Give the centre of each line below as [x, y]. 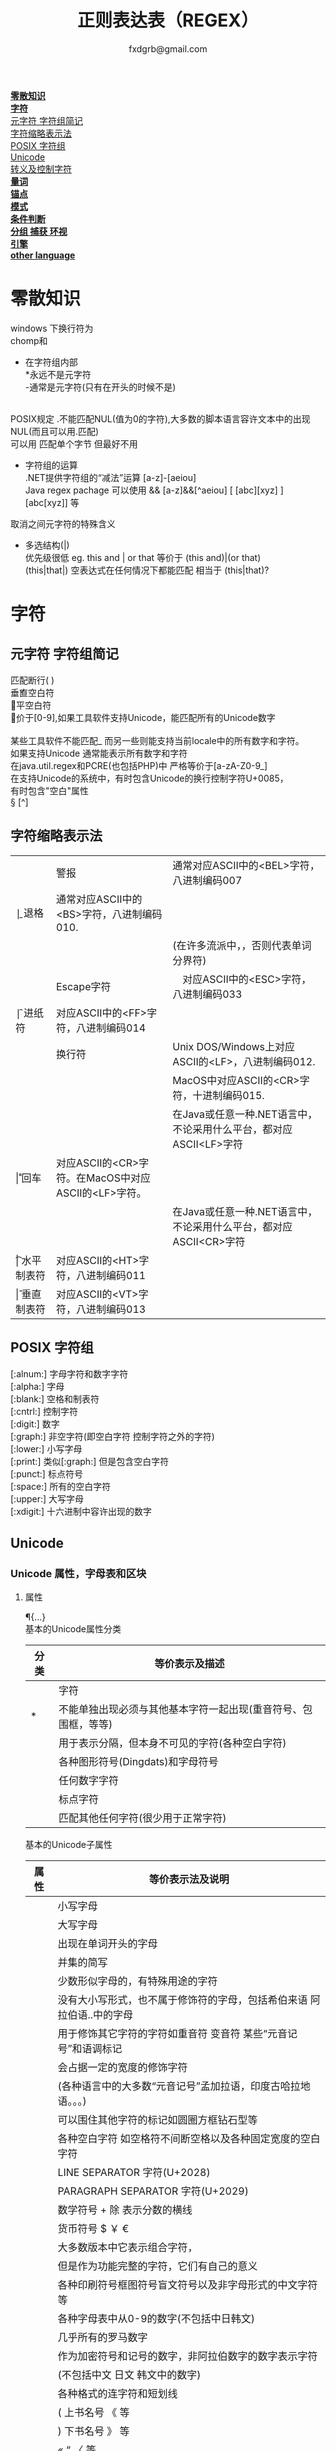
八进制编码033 [207, 994]
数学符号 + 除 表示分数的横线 [125, 2210]
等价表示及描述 [189, 1664]
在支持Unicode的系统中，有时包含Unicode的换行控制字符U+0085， [149, 778]
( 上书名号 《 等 [93, 2413]
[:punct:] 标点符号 [46, 1473]
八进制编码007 [207, 880]
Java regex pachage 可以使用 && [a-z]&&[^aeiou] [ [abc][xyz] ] [154, 490]
